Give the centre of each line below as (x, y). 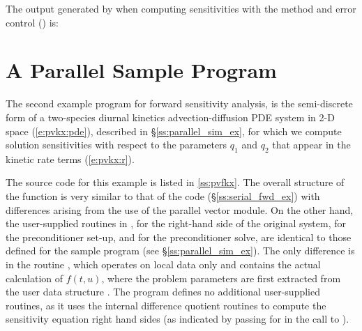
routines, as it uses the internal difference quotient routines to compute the (166, 305)
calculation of (35, 278)
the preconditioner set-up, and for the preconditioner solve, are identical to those (179, 237)
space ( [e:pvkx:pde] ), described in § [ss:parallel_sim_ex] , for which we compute (174, 131)
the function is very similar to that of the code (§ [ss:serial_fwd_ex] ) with (163, 196)
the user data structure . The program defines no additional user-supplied (163, 292)
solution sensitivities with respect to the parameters (116, 145)
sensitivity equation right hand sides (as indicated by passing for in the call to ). (178, 319)
